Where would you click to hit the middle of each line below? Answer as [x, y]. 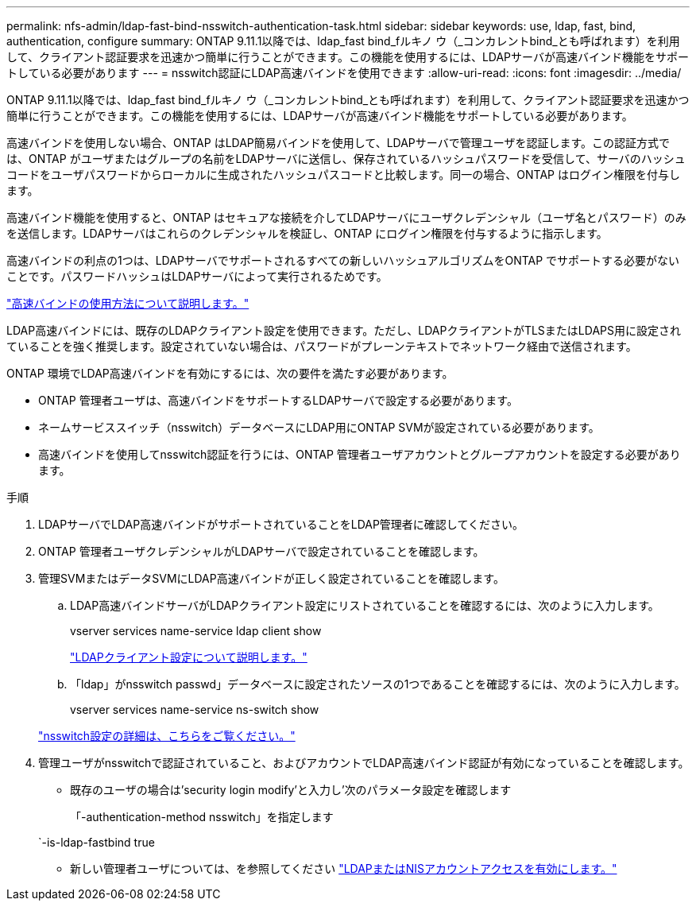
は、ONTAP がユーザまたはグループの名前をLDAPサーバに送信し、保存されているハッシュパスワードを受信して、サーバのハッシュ [346, 159]
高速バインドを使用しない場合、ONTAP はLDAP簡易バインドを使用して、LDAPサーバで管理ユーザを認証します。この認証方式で [338, 143]
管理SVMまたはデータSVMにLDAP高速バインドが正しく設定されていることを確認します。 [271, 578]
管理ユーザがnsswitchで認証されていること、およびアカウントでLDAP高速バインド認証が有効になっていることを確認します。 [364, 763]
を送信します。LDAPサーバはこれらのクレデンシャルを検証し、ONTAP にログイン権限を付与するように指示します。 [307, 233]
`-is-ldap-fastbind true [97, 842]
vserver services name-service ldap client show [196, 631]
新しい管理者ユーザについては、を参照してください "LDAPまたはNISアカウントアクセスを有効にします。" [344, 868]
